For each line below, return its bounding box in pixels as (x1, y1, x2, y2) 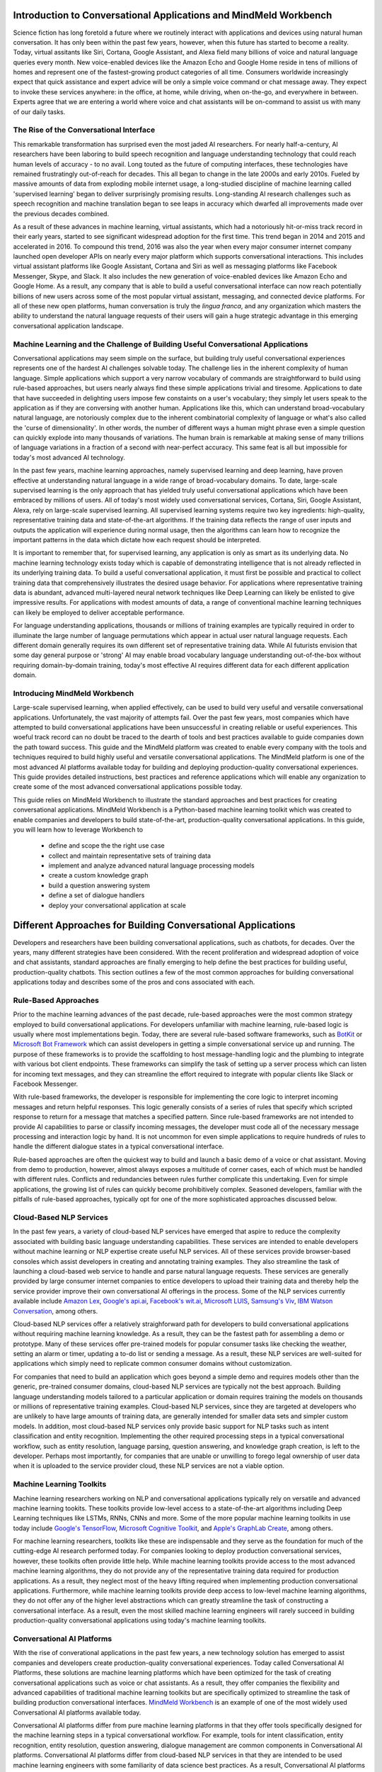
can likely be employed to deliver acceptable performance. (13, 608, 185, 617)
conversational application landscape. (13, 321, 124, 330)
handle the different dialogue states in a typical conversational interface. (13, 1142, 224, 1151)
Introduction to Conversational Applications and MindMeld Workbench (13, 9, 332, 21)
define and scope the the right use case (48, 841, 166, 850)
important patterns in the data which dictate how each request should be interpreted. (13, 535, 262, 544)
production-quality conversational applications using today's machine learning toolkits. (13, 1616, 267, 1625)
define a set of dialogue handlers (48, 891, 145, 899)
